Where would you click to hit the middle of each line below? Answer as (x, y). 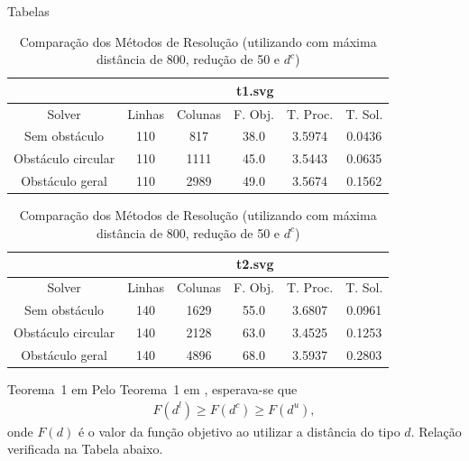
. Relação (436, 431)
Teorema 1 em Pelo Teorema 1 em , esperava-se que (152, 388)
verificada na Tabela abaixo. (85, 449)
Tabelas (28, 11)
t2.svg (255, 264)
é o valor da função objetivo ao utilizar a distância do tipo (239, 431)
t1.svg (255, 90)
